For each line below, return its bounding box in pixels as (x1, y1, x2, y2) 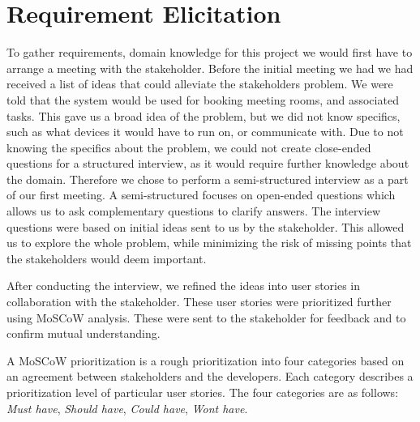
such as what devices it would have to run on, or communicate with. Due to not (6, 123, 404, 140)
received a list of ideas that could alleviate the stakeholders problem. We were (6, 75, 393, 92)
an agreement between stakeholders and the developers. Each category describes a (6, 368, 414, 385)
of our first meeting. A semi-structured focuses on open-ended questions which (6, 186, 396, 203)
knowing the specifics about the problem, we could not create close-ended (6, 139, 371, 156)
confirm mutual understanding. (6, 325, 161, 342)
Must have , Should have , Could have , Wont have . (6, 399, 248, 416)
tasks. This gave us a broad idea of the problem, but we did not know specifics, (6, 107, 401, 124)
